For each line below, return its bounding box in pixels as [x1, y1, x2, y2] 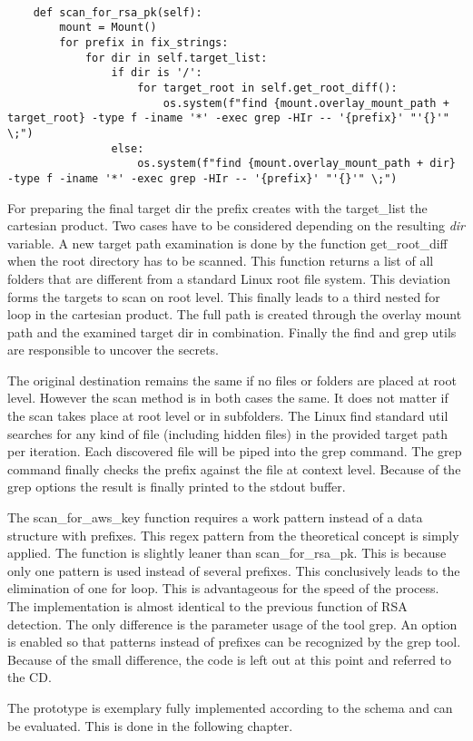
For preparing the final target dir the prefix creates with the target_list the [7, 198, 428, 217]
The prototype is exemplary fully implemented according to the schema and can [7, 697, 453, 717]
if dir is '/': [111, 66, 202, 80]
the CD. [7, 668, 52, 687]
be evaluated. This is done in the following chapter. [7, 716, 293, 735]
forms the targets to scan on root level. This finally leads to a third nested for [7, 287, 440, 306]
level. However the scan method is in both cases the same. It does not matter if [7, 388, 448, 407]
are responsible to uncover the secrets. [7, 340, 219, 359]
